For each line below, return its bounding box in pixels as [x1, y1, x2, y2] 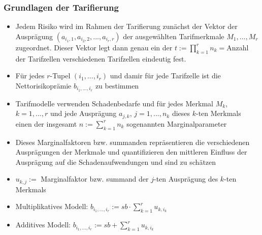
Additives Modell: [15, 219, 71, 230]
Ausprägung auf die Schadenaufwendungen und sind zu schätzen [15, 156, 216, 167]
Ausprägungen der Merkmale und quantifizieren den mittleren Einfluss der [15, 146, 247, 157]
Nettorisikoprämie [15, 80, 72, 91]
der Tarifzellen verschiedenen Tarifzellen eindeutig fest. [15, 53, 186, 64]
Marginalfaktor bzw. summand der [41, 173, 149, 184]
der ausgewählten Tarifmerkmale [123, 31, 224, 41]
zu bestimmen [95, 80, 139, 91]
